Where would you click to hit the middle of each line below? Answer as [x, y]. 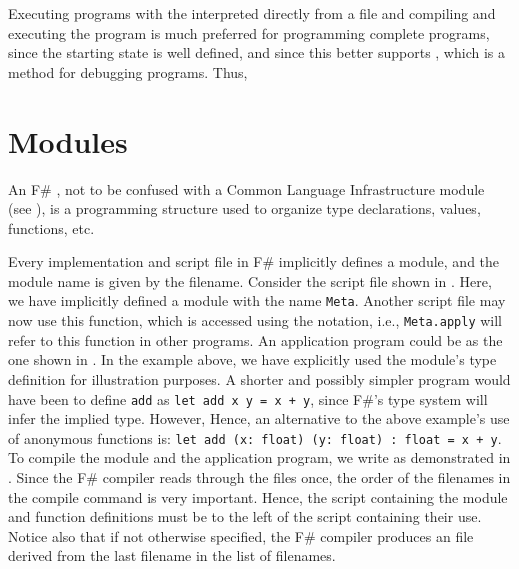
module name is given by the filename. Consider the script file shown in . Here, [250, 280]
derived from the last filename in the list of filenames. [172, 555]
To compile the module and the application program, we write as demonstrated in [259, 457]
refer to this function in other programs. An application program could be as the [255, 339]
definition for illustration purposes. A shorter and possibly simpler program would [259, 378]
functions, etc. [51, 227]
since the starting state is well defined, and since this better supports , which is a [256, 52]
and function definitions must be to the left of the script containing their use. [245, 516]
